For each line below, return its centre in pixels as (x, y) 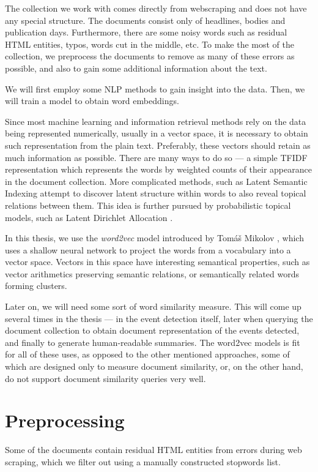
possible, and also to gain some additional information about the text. (136, 68)
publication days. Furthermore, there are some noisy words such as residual (146, 32)
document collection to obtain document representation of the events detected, (152, 330)
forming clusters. (36, 286)
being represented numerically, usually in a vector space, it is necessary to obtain (157, 133)
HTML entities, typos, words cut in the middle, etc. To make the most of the (150, 44)
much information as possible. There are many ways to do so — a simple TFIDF (156, 157)
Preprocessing (65, 420)
